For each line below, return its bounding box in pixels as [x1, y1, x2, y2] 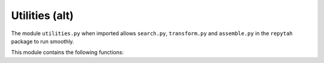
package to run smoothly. [11, 37, 74, 45]
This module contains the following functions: [11, 49, 124, 56]
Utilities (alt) [11, 9, 74, 22]
